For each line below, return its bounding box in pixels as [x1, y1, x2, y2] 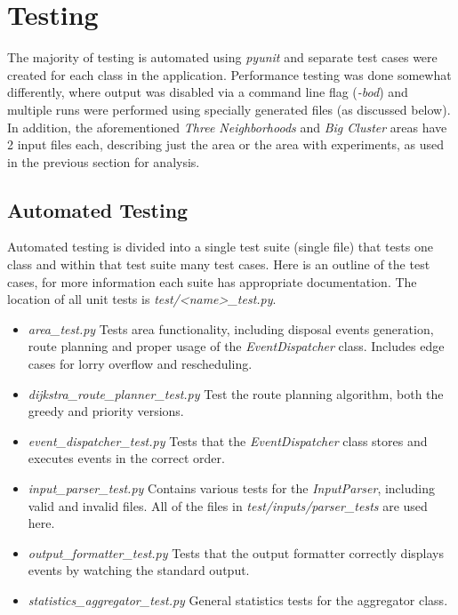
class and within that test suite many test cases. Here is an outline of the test [7, 255, 430, 274]
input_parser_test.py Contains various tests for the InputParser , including [28, 479, 435, 498]
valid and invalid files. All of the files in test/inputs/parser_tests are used [28, 496, 428, 515]
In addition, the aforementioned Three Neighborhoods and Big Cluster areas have [7, 117, 447, 136]
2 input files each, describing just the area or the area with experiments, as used [7, 135, 445, 154]
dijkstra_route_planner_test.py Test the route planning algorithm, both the [28, 384, 444, 403]
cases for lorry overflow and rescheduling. [28, 355, 253, 373]
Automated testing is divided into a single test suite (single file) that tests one [7, 237, 433, 256]
